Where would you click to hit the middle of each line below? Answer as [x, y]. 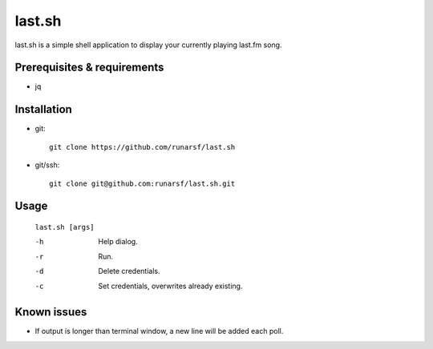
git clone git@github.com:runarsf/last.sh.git [142, 183]
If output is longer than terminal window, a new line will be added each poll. [159, 331]
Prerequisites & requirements [89, 68]
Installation [43, 109]
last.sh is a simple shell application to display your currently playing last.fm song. [148, 45]
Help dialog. [118, 242]
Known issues [51, 312]
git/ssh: [47, 165]
